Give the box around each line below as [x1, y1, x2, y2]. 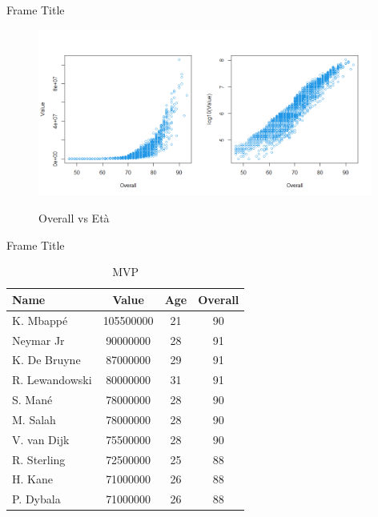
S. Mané [12, 391, 53, 408]
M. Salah [12, 411, 56, 427]
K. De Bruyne [12, 351, 81, 368]
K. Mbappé [12, 311, 68, 328]
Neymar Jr [12, 331, 65, 348]
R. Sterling [12, 451, 66, 467]
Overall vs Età [38, 210, 110, 226]
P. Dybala [12, 491, 61, 507]
